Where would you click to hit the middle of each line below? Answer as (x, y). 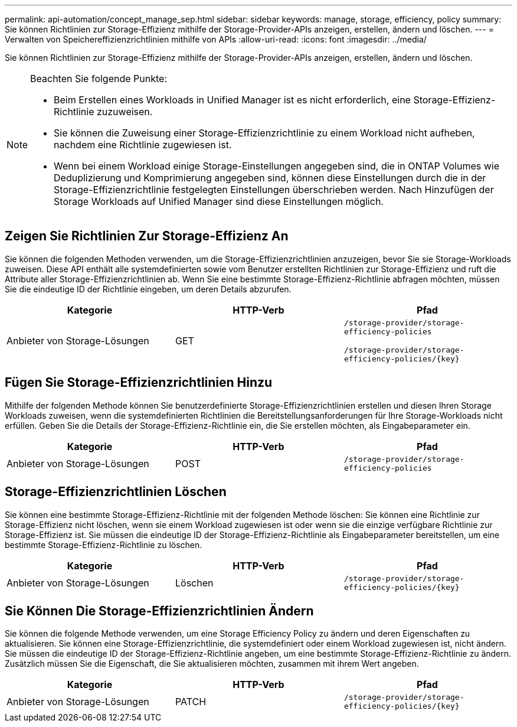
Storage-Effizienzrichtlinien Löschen (116, 492)
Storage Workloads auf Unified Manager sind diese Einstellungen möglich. (219, 201)
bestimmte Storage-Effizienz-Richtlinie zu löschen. (104, 545)
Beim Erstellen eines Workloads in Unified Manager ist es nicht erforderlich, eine (232, 100)
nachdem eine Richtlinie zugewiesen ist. (143, 145)
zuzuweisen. (125, 112)
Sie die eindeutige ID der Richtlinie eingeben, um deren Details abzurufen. (148, 289)
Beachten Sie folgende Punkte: (99, 79)
